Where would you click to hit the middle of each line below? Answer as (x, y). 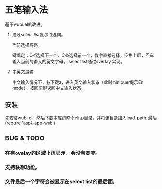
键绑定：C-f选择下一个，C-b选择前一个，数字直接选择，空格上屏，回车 (83, 55)
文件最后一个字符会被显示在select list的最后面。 (61, 181)
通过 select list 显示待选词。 (39, 34)
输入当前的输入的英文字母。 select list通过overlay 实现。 (68, 61)
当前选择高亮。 (27, 45)
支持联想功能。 (23, 167)
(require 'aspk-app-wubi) (30, 123)
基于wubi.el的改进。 (25, 24)
